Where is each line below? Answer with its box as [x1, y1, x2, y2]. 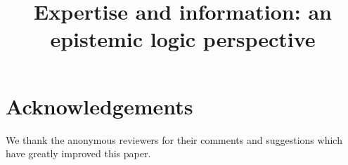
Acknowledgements [6, 91, 193, 120]
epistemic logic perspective [50, 25, 316, 53]
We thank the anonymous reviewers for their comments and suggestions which [6, 132, 342, 147]
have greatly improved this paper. [6, 146, 151, 161]
